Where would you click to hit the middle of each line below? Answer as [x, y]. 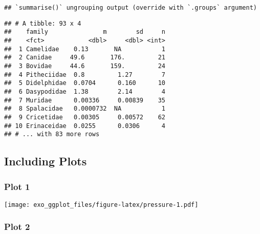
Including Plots [46, 161]
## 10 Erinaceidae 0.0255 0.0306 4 [85, 126]
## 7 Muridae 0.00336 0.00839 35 [85, 100]
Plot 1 [17, 186]
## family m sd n [85, 32]
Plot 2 [17, 227]
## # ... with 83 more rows [52, 134]
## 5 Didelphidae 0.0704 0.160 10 [85, 83]
